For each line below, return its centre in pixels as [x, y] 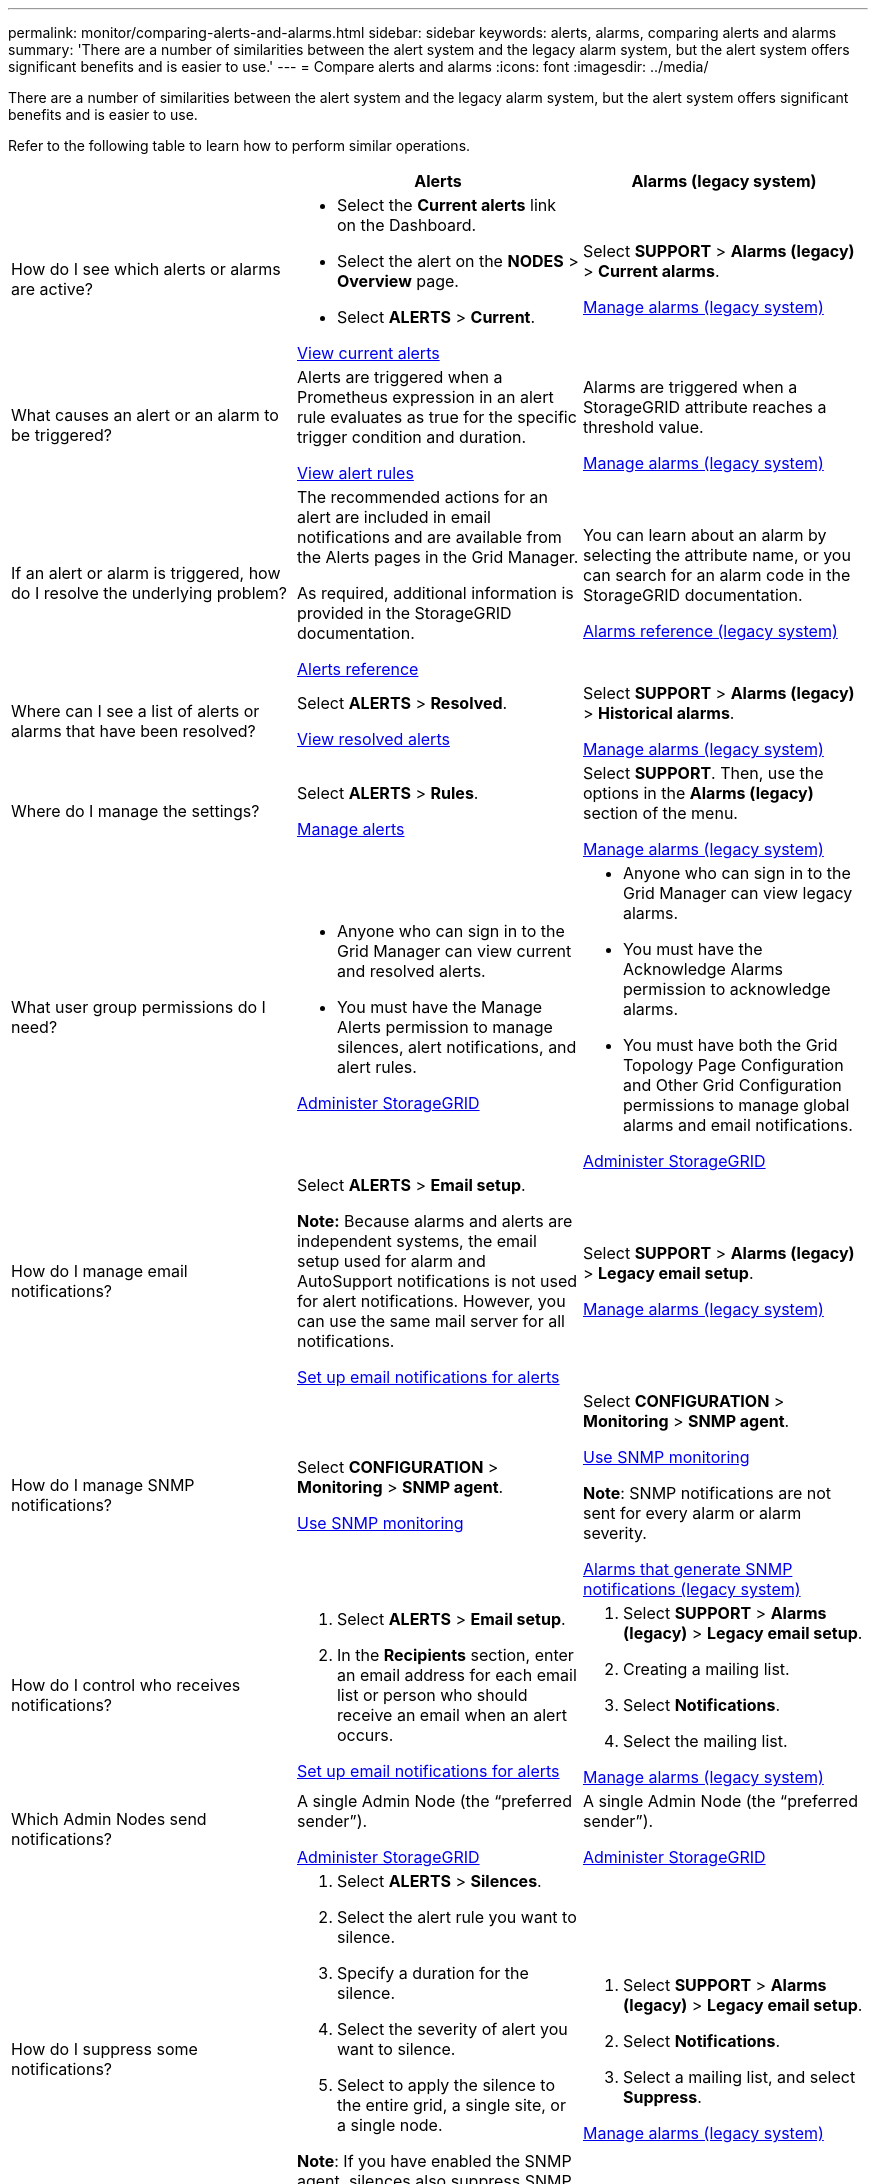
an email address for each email [456, 1675]
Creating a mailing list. [706, 1669]
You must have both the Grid [730, 1045]
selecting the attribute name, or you [716, 555]
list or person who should [432, 1695]
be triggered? [61, 435]
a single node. [389, 2125]
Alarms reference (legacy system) [710, 631]
